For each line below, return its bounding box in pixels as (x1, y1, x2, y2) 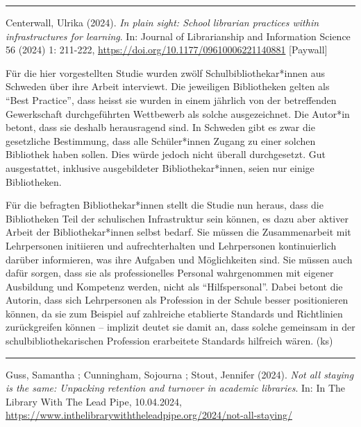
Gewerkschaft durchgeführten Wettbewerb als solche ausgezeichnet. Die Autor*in (6, 106, 350, 121)
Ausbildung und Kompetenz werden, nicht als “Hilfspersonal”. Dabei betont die (6, 279, 343, 293)
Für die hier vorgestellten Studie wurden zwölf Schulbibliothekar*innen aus (6, 65, 325, 80)
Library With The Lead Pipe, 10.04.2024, (6, 394, 182, 408)
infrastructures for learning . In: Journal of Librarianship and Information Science (6, 28, 351, 43)
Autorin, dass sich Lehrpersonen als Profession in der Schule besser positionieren (6, 293, 349, 307)
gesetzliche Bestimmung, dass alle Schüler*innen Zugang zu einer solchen (6, 133, 316, 148)
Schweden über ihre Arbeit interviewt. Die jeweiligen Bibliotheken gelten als (6, 79, 330, 94)
